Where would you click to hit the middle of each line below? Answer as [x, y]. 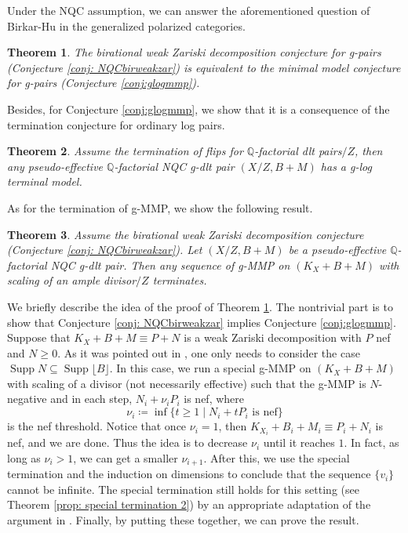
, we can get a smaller [126, 457]
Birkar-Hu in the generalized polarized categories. [126, 25]
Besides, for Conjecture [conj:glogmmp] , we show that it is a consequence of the [199, 109]
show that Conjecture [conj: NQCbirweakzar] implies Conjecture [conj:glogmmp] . [202, 322]
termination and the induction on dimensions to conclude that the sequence [189, 474]
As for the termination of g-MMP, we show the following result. [160, 207]
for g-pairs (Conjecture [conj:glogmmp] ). [104, 83]
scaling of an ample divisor [72, 280]
